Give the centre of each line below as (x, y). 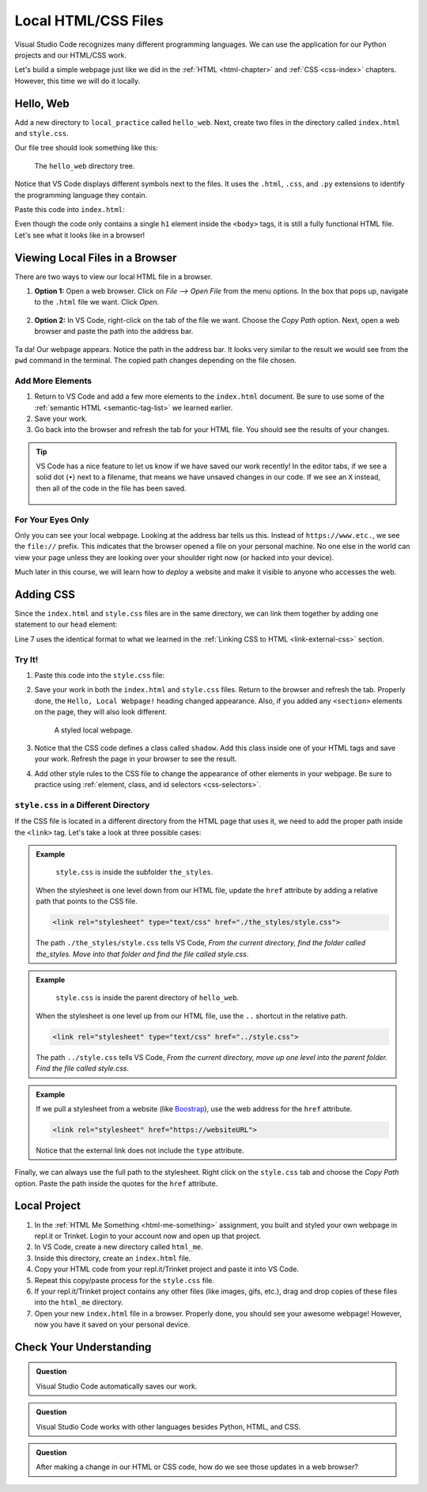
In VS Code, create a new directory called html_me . (119, 1247)
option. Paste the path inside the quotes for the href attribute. (116, 1183)
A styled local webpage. (94, 730)
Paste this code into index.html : (70, 209)
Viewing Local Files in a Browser (96, 258)
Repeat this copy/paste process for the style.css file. (125, 1280)
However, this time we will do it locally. (77, 81)
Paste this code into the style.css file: (100, 676)
